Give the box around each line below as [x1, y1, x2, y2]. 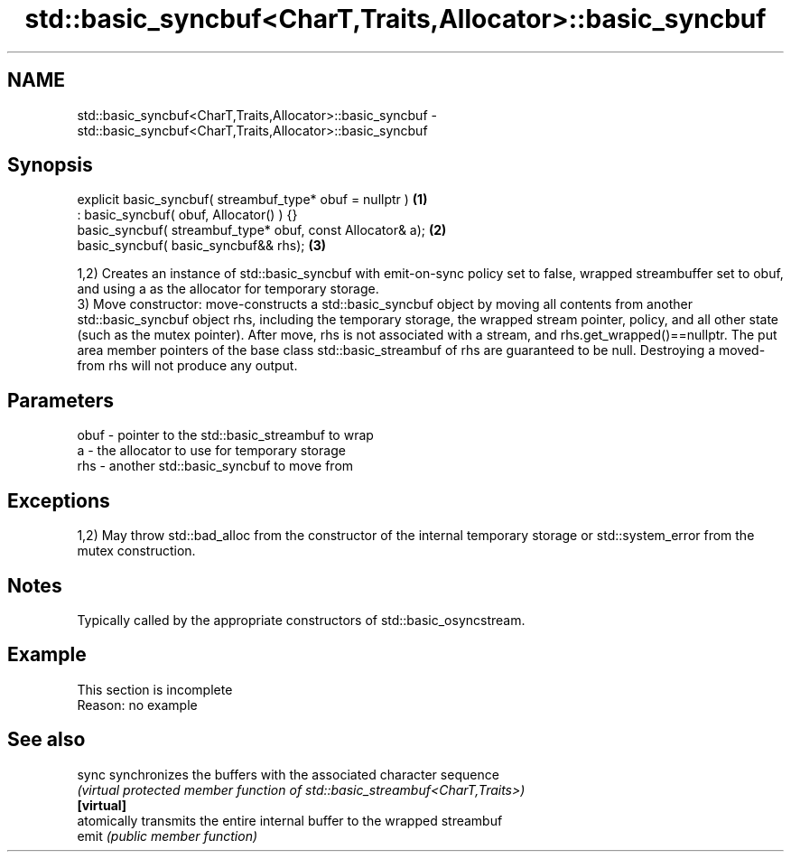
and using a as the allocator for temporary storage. [77, 281, 379, 297]
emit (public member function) [77, 827, 258, 844]
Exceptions [7, 489, 110, 512]
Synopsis [7, 154, 93, 177]
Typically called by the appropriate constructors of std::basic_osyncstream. [77, 612, 526, 628]
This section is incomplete [77, 681, 233, 697]
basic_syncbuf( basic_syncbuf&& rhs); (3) [77, 238, 327, 254]
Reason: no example [77, 696, 198, 713]
